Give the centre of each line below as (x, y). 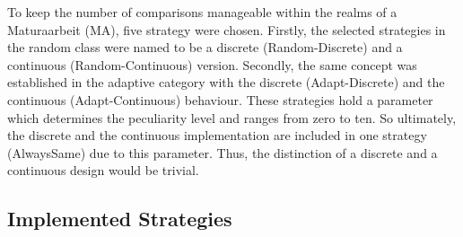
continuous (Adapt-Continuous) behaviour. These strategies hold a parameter (220, 99)
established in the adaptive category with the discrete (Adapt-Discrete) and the (226, 82)
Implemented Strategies (120, 219)
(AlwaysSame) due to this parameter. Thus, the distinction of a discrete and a (223, 152)
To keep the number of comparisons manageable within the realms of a (202, 12)
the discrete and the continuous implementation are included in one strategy (217, 135)
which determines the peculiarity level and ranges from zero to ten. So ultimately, (232, 117)
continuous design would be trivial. (103, 170)
